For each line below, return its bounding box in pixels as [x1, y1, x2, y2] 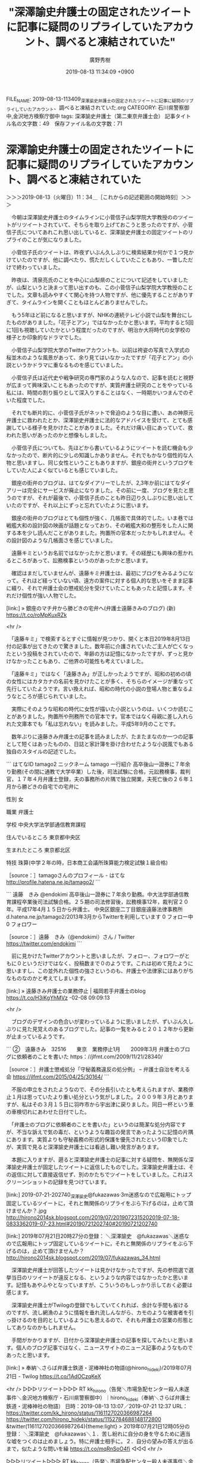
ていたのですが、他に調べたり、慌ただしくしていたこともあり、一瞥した [11, 256, 189, 263]
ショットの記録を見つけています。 [26, 1178, 110, 1185]
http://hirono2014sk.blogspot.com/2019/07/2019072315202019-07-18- [6, 1214, 180, 1221]
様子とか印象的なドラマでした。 [6, 334, 85, 341]
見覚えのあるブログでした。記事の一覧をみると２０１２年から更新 [32, 1025, 194, 1033]
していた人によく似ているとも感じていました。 [6, 467, 121, 474]
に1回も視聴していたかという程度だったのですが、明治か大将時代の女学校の [6, 327, 190, 334]
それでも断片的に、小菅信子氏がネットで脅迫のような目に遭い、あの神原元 [11, 409, 194, 417]
